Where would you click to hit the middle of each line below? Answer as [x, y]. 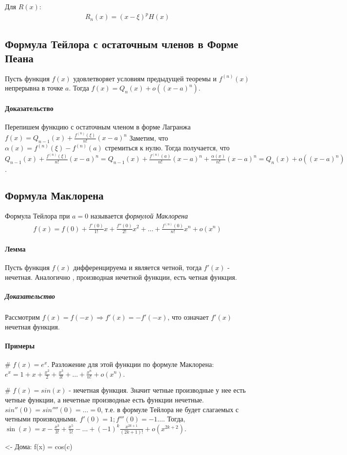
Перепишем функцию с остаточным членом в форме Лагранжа [98, 127]
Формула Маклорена [54, 195]
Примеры [20, 345]
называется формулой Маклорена [139, 216]
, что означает [188, 317]
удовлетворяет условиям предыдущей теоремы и [145, 78]
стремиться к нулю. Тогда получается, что [167, 148]
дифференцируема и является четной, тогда [137, 267]
